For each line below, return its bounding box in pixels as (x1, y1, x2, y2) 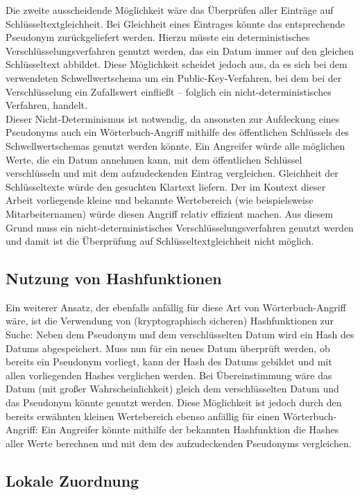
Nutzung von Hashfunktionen (6, 268, 222, 289)
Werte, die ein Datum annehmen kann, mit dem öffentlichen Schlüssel (6, 152, 302, 166)
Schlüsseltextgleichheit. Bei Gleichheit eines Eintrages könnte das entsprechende (6, 16, 345, 31)
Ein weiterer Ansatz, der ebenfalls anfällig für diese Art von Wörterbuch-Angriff (6, 299, 346, 314)
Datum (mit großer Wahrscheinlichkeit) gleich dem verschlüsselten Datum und (6, 381, 339, 396)
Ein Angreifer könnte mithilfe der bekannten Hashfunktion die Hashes (41, 422, 339, 437)
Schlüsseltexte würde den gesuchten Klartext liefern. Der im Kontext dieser (6, 179, 326, 193)
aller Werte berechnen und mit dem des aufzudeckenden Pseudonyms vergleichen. (6, 435, 352, 450)
